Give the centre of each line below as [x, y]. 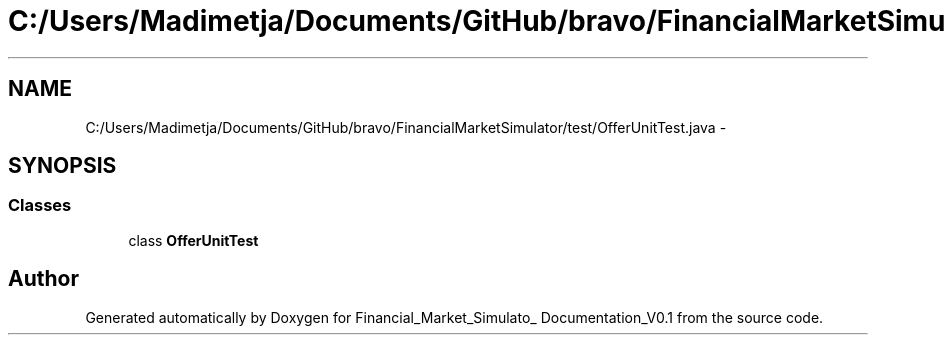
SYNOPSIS [62, 166]
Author [43, 279]
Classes [40, 205]
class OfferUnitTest [193, 240]
